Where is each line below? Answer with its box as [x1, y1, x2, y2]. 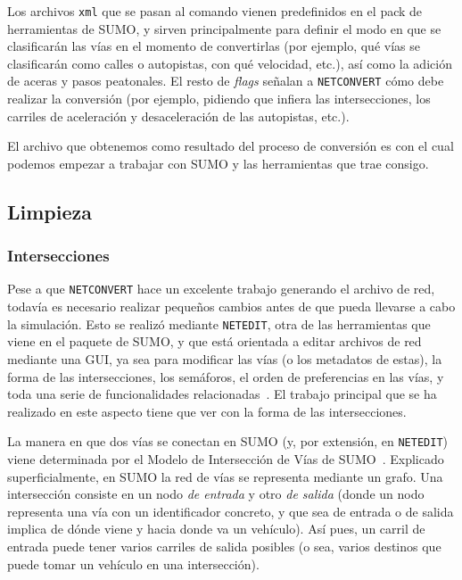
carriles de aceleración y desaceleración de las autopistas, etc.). [7, 106, 350, 125]
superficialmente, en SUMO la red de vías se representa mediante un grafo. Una [7, 467, 443, 485]
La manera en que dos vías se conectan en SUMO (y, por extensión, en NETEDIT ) [7, 432, 449, 451]
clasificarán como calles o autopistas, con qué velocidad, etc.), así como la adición [7, 54, 452, 72]
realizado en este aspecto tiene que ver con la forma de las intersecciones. [7, 402, 407, 420]
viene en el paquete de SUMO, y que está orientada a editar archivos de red [7, 332, 422, 351]
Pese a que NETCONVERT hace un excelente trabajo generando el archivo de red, [7, 279, 435, 298]
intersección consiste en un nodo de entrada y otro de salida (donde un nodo [7, 485, 425, 503]
